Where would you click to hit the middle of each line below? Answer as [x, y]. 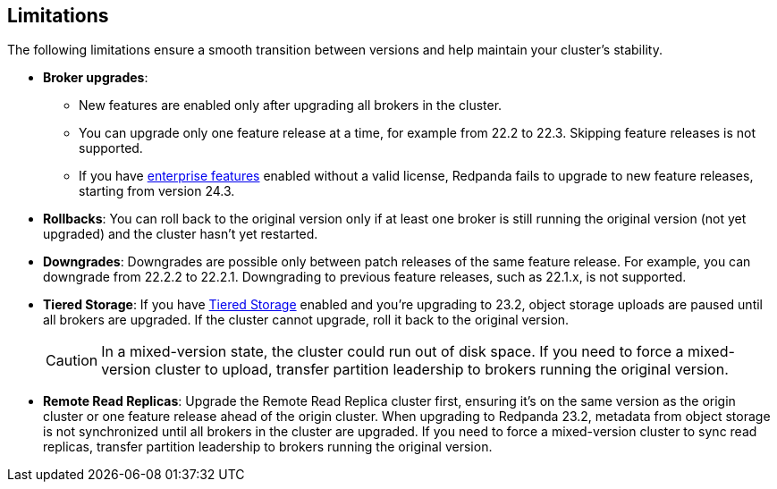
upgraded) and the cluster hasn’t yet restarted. [181, 234]
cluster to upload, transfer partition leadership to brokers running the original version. [442, 370]
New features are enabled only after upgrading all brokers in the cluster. [291, 105]
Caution [72, 361]
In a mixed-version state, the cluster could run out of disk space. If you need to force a [393, 352]
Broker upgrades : [96, 78]
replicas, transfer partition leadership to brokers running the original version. [268, 447]
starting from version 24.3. [157, 191]
